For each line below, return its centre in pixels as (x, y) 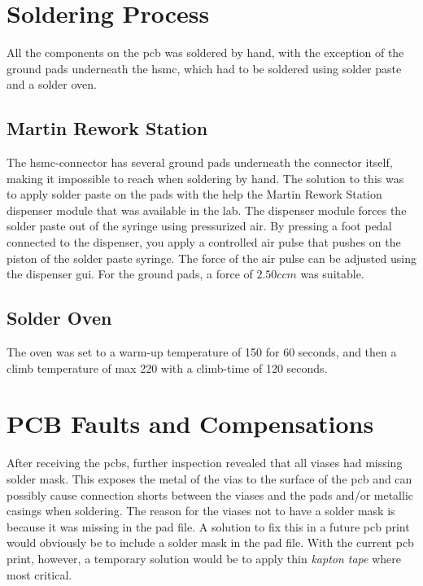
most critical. (39, 574)
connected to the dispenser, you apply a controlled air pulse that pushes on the (204, 242)
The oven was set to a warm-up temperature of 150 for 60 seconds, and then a (202, 352)
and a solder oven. (52, 84)
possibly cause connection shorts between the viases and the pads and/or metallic (210, 494)
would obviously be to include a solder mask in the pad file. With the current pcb (210, 542)
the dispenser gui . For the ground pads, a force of (130, 274)
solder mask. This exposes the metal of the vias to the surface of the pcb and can (209, 478)
